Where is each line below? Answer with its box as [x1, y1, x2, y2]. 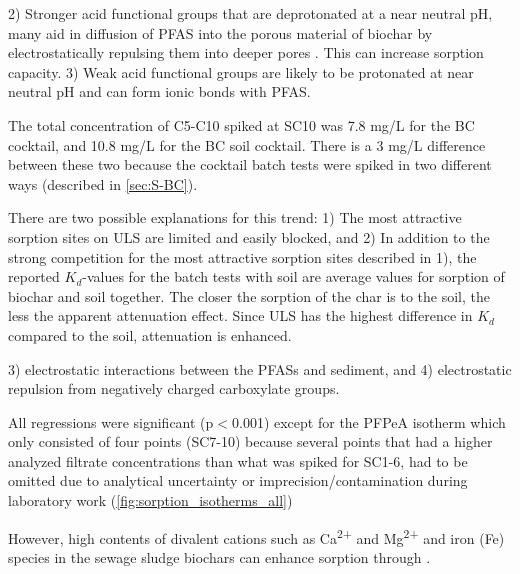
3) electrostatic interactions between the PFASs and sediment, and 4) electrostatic [8, 358, 512, 379]
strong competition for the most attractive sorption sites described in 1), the [8, 246, 477, 267]
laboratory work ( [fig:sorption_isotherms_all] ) [8, 490, 293, 511]
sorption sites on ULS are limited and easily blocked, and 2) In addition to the [8, 226, 490, 247]
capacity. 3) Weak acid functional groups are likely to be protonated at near [8, 61, 474, 82]
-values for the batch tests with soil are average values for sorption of [82, 266, 505, 287]
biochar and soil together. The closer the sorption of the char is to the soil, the [8, 285, 491, 306]
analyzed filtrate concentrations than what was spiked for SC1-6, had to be [8, 450, 468, 471]
